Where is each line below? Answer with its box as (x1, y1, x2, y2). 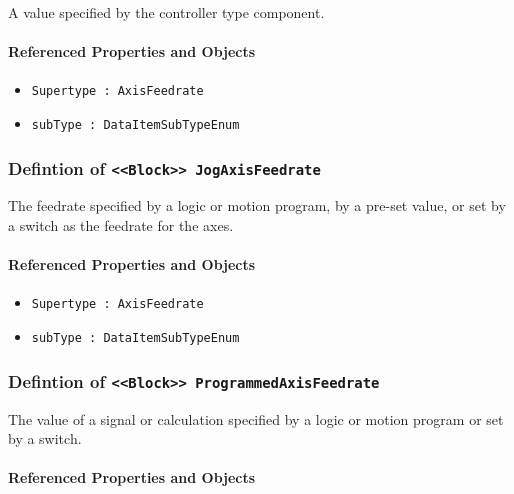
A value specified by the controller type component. (8, 2, 325, 22)
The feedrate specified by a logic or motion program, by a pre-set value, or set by (8, 195, 506, 216)
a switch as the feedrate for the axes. (8, 215, 234, 236)
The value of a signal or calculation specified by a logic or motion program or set (8, 408, 504, 429)
